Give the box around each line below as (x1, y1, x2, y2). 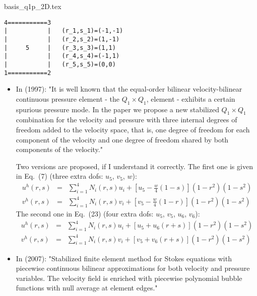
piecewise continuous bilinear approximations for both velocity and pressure (16, 263, 250, 273)
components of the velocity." (16, 144, 103, 155)
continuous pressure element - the (16, 93, 120, 104)
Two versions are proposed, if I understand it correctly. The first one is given (16, 161, 253, 171)
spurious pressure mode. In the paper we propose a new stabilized (16, 104, 219, 114)
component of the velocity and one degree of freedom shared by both (16, 134, 229, 144)
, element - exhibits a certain (146, 93, 235, 104)
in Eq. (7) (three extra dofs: (16, 171, 103, 181)
